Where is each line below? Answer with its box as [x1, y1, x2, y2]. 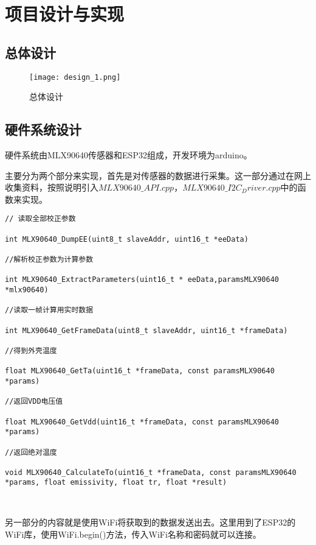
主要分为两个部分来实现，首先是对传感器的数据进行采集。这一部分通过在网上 [5, 169, 311, 181]
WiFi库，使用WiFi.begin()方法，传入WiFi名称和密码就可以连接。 [5, 528, 261, 541]
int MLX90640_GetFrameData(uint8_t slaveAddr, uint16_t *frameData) [5, 326, 288, 335]
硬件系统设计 [5, 120, 81, 139]
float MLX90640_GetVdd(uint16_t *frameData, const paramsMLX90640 [5, 417, 280, 426]
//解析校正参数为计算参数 [5, 255, 94, 264]
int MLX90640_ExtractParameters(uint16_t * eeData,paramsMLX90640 [5, 275, 280, 284]
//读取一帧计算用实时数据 [5, 306, 94, 315]
